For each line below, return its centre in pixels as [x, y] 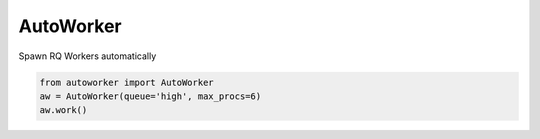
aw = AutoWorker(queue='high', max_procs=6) [150, 96]
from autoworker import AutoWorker [126, 82]
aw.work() [63, 110]
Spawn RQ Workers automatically [87, 56]
